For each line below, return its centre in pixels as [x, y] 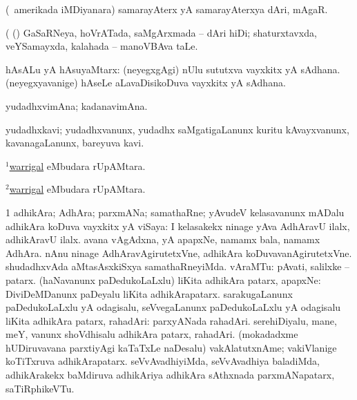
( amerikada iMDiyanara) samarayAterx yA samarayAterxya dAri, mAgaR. [167, 9]
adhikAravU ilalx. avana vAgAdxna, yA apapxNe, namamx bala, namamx [163, 239]
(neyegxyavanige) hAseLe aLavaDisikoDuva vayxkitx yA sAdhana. [146, 83]
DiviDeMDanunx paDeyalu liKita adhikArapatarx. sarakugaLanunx [149, 293]
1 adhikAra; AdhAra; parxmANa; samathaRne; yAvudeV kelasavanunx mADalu [175, 212]
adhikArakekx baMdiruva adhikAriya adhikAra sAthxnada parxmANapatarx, [170, 375]
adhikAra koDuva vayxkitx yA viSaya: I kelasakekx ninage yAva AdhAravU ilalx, [178, 226]
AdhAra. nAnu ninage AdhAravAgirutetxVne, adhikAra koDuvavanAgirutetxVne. [179, 253]
